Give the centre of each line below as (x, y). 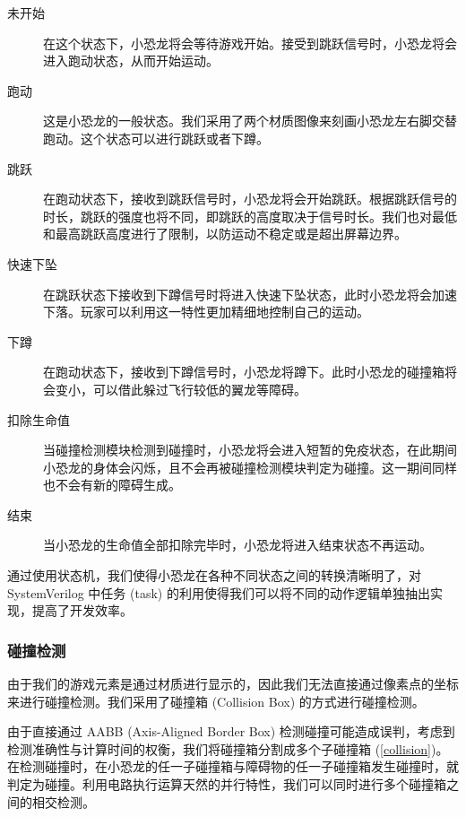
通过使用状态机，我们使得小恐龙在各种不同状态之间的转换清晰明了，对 (214, 575)
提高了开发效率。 (82, 610)
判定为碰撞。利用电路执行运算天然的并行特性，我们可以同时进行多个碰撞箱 (227, 784)
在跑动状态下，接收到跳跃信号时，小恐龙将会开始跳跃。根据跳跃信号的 (250, 199)
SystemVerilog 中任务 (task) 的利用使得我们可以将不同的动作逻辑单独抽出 (219, 592)
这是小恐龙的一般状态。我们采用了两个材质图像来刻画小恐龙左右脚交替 (250, 121)
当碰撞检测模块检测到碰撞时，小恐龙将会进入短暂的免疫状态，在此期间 (250, 450)
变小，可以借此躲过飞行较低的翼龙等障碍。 (181, 389)
